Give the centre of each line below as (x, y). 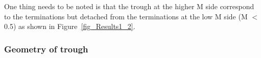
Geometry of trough (46, 49)
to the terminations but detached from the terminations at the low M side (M (126, 16)
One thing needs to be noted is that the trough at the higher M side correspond (129, 6)
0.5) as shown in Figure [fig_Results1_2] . (70, 26)
